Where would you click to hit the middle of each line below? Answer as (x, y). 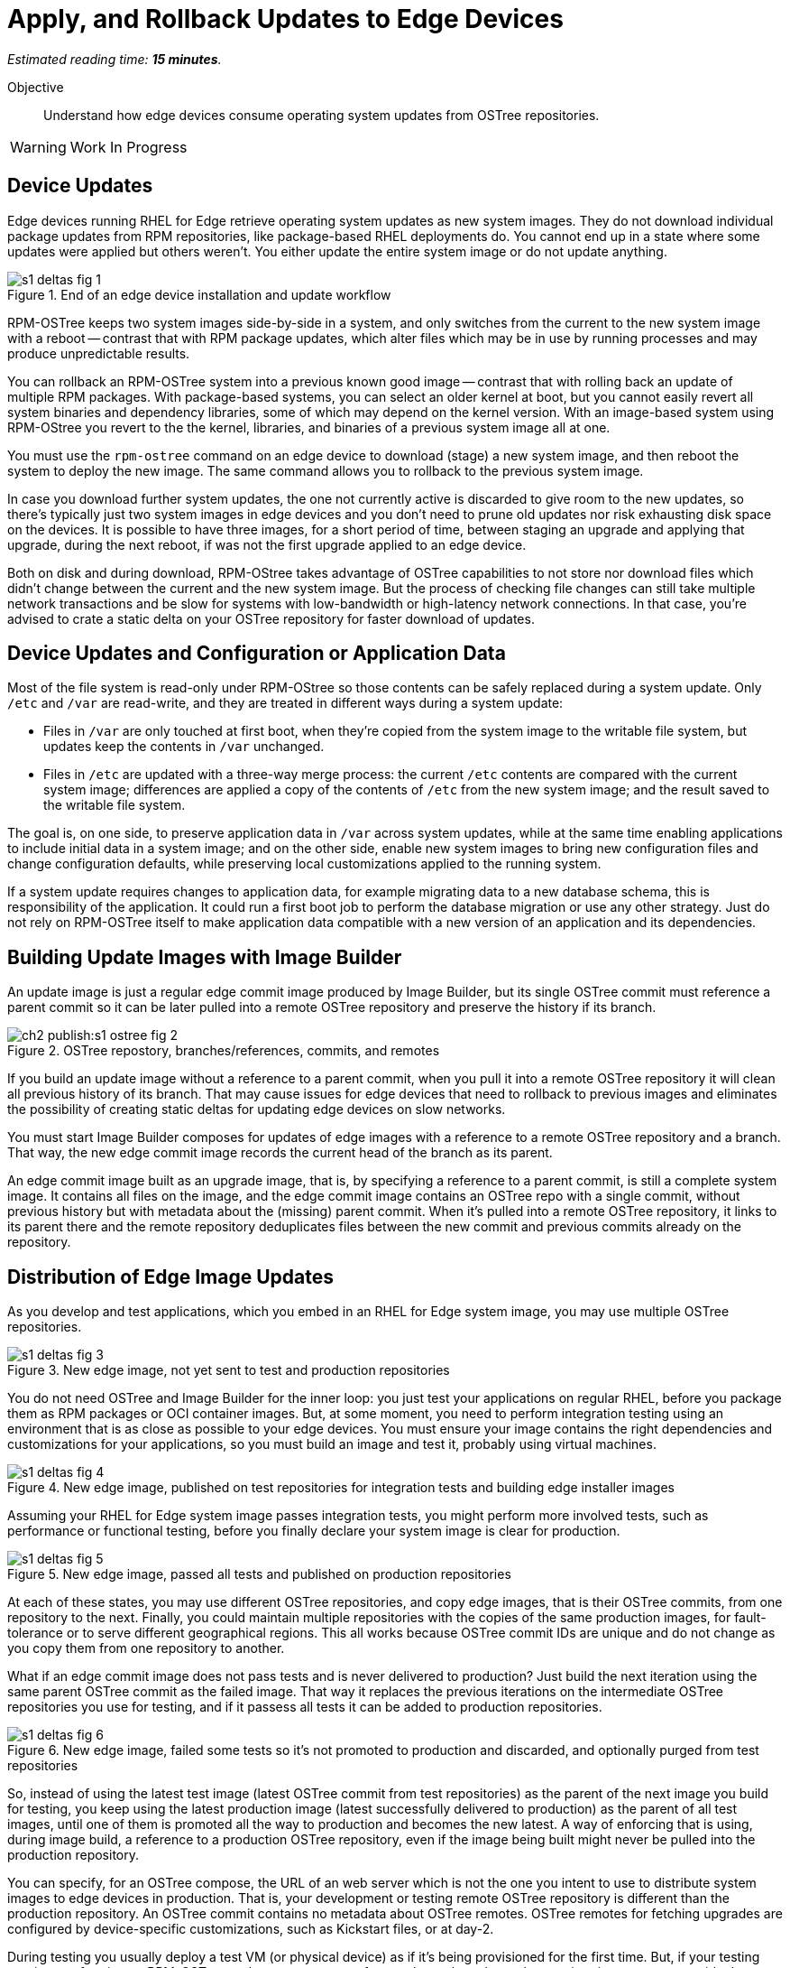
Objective (36, 87)
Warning (38, 147)
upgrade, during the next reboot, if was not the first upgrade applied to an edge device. (267, 544)
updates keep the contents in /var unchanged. (184, 747)
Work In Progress (129, 147)
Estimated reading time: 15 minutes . (115, 59)
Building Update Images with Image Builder (205, 957)
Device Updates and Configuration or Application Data (257, 654)
